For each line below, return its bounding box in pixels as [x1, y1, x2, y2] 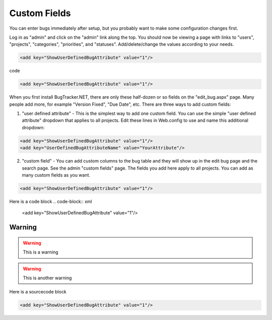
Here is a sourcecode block [9, 289, 66, 295]
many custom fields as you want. [22, 172, 91, 178]
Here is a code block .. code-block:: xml [9, 198, 93, 204]
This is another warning [23, 275, 72, 281]
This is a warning [23, 249, 58, 255]
